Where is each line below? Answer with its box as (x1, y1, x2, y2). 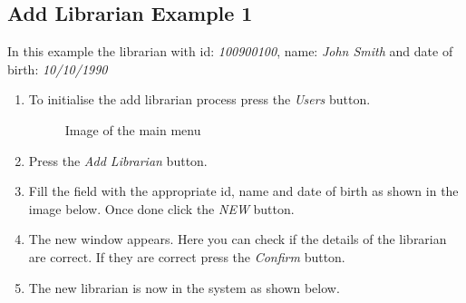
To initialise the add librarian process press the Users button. (28, 90, 371, 109)
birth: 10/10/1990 (7, 59, 108, 78)
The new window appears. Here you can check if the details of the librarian (28, 230, 447, 249)
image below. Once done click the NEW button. (28, 199, 295, 218)
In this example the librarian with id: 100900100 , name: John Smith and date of (7, 42, 453, 61)
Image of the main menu (64, 120, 201, 139)
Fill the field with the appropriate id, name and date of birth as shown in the (28, 181, 459, 200)
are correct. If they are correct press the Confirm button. (28, 247, 345, 266)
